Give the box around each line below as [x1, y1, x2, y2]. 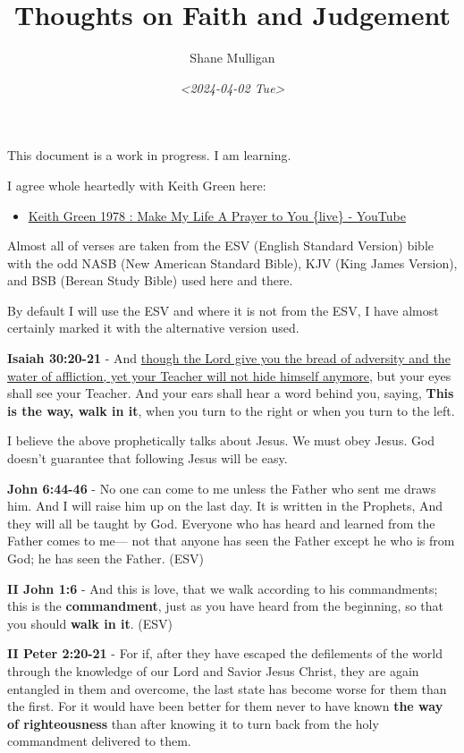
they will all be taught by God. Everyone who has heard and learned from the [7, 513, 435, 532]
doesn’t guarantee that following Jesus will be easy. [7, 449, 288, 468]
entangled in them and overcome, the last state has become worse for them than [7, 679, 447, 698]
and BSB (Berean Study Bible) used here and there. [7, 271, 293, 290]
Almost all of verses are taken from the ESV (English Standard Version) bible [7, 236, 434, 255]
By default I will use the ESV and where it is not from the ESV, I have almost [7, 300, 439, 319]
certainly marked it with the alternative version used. [7, 318, 299, 337]
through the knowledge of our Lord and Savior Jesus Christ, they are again [7, 661, 419, 680]
